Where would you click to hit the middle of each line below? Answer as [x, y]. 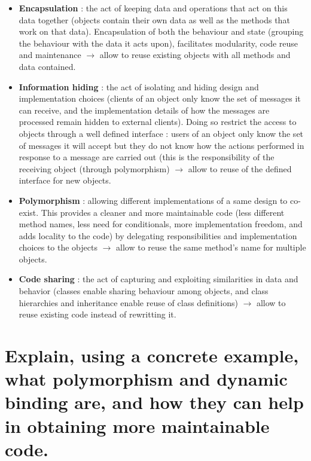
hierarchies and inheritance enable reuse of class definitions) [128, 302]
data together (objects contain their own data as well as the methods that [154, 19]
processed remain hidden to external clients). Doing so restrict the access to [158, 122]
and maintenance [50, 55]
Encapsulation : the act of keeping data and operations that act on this [153, 8]
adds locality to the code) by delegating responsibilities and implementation [158, 235]
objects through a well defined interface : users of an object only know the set [161, 133]
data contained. [47, 66]
